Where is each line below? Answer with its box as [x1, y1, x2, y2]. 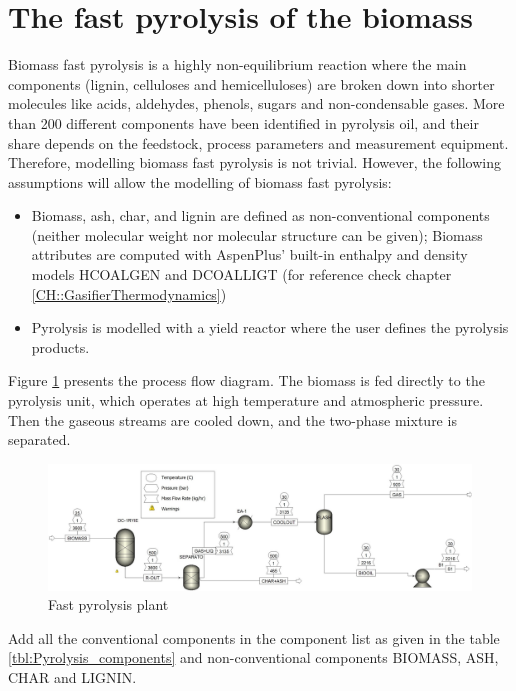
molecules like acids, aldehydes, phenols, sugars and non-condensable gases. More [8, 93, 505, 114]
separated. [8, 429, 71, 450]
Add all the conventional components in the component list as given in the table [8, 627, 500, 648]
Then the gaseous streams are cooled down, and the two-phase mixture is [8, 409, 457, 430]
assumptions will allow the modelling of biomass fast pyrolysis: [8, 171, 392, 192]
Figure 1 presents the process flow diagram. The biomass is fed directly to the [8, 370, 485, 391]
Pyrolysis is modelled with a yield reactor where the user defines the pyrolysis [31, 317, 509, 338]
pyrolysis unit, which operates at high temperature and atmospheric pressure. [8, 390, 484, 411]
